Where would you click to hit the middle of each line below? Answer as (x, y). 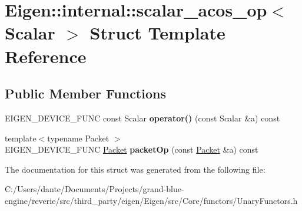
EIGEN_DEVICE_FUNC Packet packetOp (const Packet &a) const (132, 149)
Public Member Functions (85, 93)
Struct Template (157, 33)
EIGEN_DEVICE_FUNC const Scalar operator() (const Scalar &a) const (142, 118)
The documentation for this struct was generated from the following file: (135, 169)
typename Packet (78, 138)
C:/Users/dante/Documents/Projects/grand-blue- (94, 189)
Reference (46, 56)
